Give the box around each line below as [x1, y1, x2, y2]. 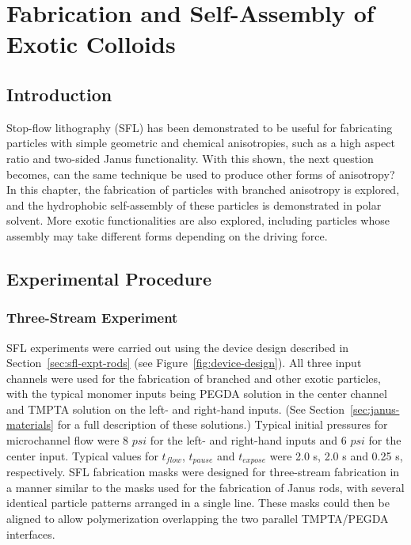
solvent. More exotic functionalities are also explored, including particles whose [6, 212, 390, 229]
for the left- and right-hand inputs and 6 [150, 432, 347, 448]
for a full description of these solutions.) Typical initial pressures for [57, 416, 388, 433]
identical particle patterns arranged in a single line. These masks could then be [6, 494, 390, 511]
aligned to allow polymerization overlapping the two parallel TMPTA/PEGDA [6, 509, 389, 526]
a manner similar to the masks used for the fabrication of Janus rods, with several [6, 479, 405, 495]
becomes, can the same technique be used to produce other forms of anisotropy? [6, 165, 395, 182]
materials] [6, 416, 55, 433]
